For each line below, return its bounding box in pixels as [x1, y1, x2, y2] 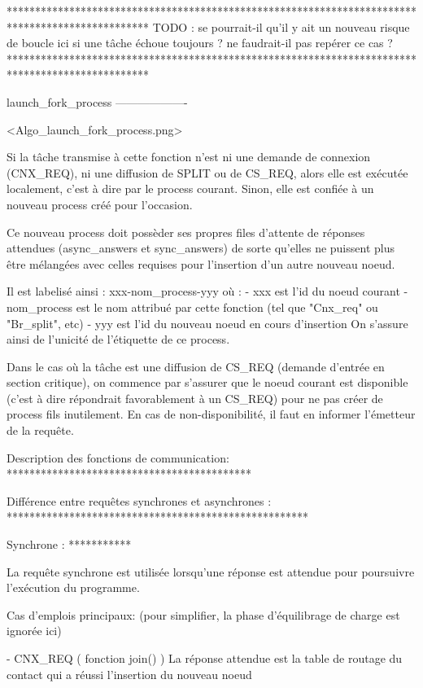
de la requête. [7, 422, 74, 439]
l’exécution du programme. [7, 579, 140, 596]
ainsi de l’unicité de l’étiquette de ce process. [7, 331, 230, 348]
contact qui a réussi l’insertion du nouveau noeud [7, 665, 252, 682]
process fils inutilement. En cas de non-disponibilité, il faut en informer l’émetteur [7, 405, 416, 423]
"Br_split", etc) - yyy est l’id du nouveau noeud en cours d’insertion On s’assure [7, 314, 408, 331]
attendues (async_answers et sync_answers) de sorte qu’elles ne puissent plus [7, 239, 395, 256]
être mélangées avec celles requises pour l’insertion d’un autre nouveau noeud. [7, 255, 395, 272]
